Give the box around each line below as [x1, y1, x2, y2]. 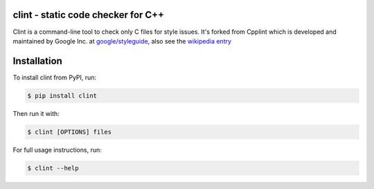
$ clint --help [27, 164, 79, 172]
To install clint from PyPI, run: [12, 73, 97, 81]
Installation [12, 55, 62, 67]
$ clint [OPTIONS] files [27, 128, 112, 136]
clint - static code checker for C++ [12, 9, 165, 21]
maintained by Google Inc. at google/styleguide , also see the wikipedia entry [12, 37, 232, 45]
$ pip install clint [27, 92, 97, 99]
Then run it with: [12, 109, 60, 117]
